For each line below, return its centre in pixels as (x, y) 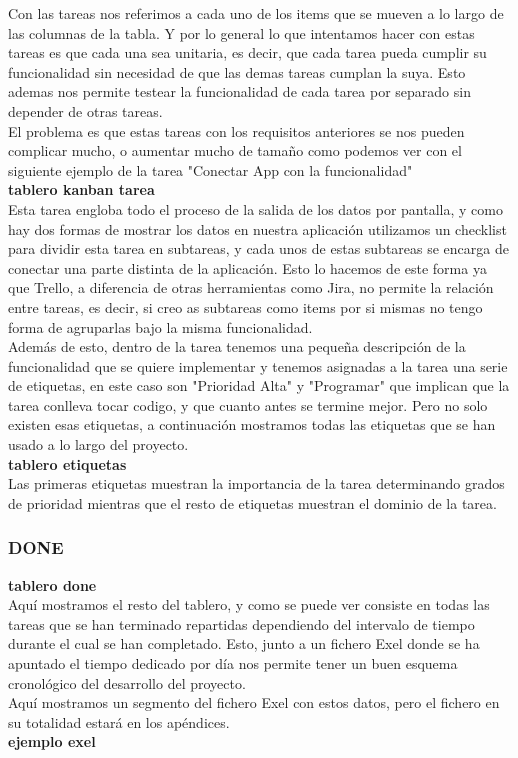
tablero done (52, 584)
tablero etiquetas (67, 463)
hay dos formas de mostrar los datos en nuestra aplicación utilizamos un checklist (257, 228)
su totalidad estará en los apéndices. (119, 721)
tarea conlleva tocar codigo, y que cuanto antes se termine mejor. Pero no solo (248, 404)
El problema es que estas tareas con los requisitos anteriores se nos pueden (236, 130)
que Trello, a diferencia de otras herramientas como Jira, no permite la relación (251, 287)
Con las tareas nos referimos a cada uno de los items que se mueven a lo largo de (256, 13)
